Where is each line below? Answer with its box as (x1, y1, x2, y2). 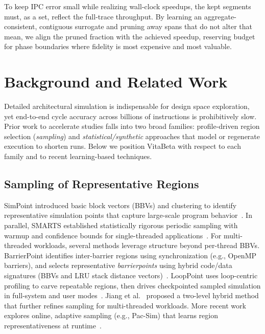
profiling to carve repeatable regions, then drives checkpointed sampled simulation (4, 280, 261, 291)
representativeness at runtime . (4, 320, 102, 330)
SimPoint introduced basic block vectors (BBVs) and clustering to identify (4, 199, 237, 210)
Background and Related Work (4, 71, 228, 92)
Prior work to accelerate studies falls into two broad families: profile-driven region (4, 121, 260, 131)
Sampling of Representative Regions (4, 176, 199, 192)
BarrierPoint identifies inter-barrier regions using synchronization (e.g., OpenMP (4, 250, 257, 260)
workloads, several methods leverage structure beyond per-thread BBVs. (34, 240, 260, 251)
